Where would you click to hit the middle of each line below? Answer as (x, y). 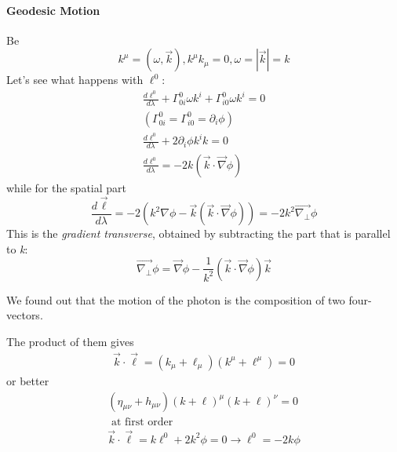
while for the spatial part (67, 187)
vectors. (25, 315)
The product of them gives (70, 342)
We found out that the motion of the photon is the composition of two (176, 299)
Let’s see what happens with (75, 80)
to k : (17, 248)
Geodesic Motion (53, 10)
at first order (142, 422)
